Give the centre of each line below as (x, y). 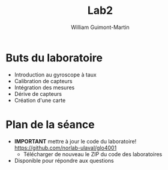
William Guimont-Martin (100, 27)
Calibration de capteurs (43, 81)
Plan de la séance (50, 124)
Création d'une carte (40, 100)
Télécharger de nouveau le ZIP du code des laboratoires (93, 154)
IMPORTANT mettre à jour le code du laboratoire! (75, 141)
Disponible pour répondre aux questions (64, 160)
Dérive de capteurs (38, 93)
